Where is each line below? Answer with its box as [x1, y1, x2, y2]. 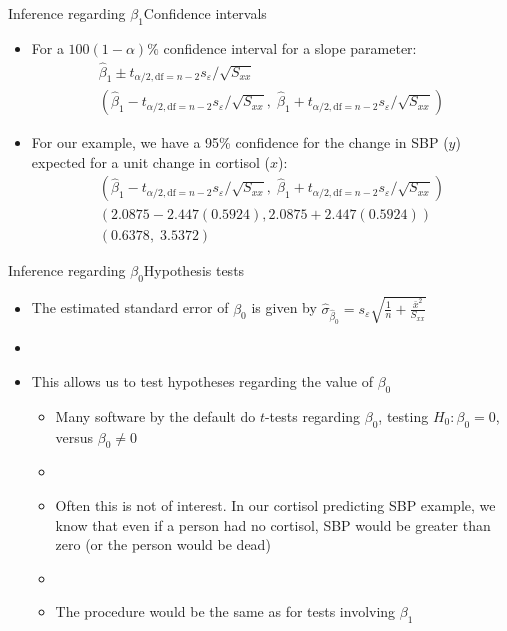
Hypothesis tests [143, 260, 245, 281]
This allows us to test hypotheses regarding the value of [31, 370, 373, 391]
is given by [251, 297, 317, 318]
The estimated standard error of [31, 297, 229, 318]
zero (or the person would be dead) [55, 534, 271, 555]
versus [55, 426, 94, 447]
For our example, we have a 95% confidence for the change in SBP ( [31, 132, 449, 153]
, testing [378, 405, 429, 426]
